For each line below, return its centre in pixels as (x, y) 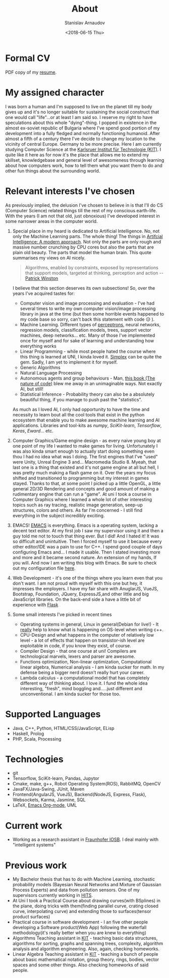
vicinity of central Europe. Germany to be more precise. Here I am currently (83, 144)
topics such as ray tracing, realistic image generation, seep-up (77, 505)
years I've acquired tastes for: (43, 293)
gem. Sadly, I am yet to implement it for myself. (69, 362)
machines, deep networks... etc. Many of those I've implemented (88, 335)
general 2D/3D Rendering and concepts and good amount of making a (86, 488)
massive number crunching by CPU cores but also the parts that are (83, 247)
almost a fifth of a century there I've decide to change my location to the (80, 139)
